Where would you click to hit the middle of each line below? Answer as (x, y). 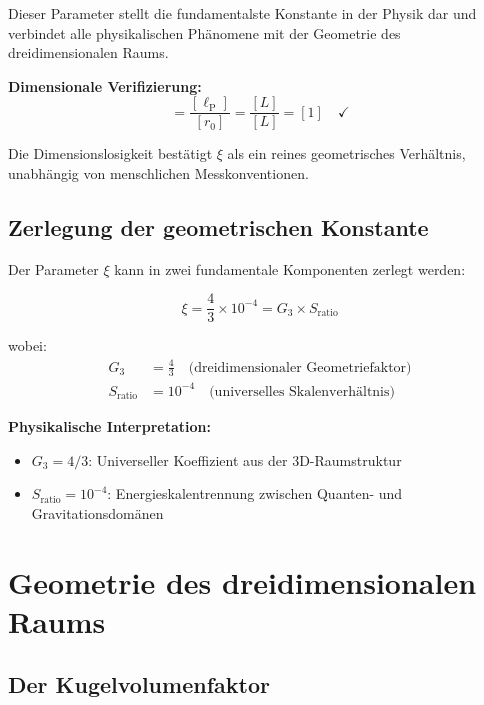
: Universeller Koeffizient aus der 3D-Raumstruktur (245, 459)
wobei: (27, 345)
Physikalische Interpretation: (109, 425)
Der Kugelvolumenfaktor (139, 684)
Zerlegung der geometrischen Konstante (218, 227)
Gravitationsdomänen (97, 512)
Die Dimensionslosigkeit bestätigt (110, 153)
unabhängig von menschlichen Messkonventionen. (158, 173)
